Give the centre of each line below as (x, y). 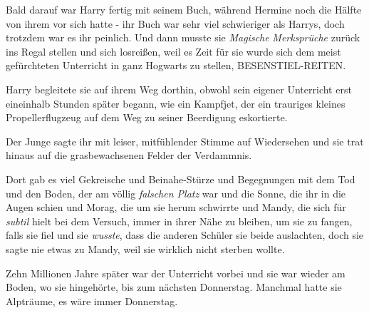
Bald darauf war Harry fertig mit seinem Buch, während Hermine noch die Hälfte (184, 9)
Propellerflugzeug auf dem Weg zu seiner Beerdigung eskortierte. (147, 117)
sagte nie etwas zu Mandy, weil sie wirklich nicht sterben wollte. (145, 248)
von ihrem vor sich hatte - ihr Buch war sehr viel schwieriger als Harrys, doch (175, 23)
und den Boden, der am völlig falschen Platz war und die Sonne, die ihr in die (176, 193)
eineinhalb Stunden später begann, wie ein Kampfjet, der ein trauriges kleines (176, 103)
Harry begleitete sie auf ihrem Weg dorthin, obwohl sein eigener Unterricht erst (179, 89)
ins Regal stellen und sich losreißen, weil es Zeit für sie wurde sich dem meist (173, 51)
